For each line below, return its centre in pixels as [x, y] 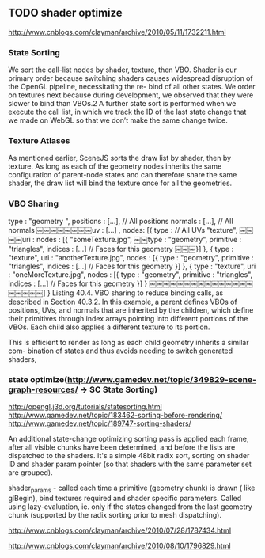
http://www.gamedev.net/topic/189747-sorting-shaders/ [100, 423]
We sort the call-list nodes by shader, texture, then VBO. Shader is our [123, 70]
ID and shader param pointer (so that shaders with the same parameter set [130, 464]
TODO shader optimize [65, 13]
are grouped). [30, 473]
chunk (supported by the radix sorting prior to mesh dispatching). [115, 514]
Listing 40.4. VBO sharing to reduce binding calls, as [138, 293]
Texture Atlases [39, 141]
